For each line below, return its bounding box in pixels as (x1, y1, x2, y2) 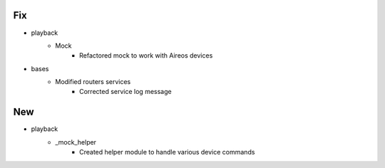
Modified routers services (55, 78, 131, 86)
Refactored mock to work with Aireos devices (79, 51, 213, 60)
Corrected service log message (79, 88, 172, 96)
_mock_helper (55, 137, 96, 146)
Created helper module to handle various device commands (79, 148, 255, 157)
